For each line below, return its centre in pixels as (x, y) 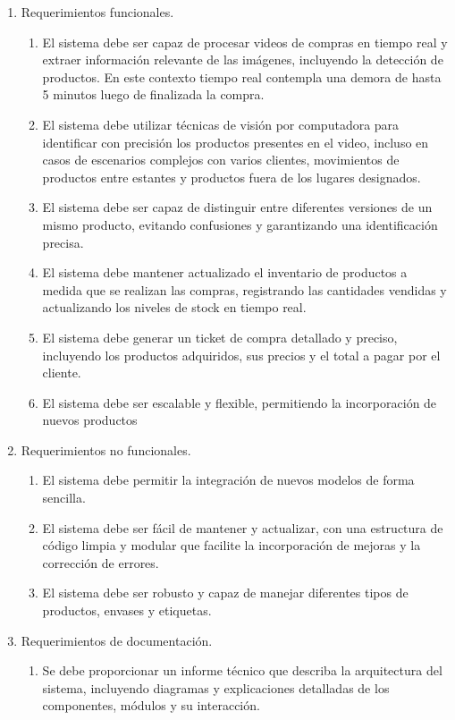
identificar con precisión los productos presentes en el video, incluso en (236, 142)
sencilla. (64, 498)
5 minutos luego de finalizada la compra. (153, 94)
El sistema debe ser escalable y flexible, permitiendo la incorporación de (240, 402)
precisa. (63, 242)
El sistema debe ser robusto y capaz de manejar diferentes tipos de (225, 593)
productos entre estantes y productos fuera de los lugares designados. (232, 177)
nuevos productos (90, 420)
